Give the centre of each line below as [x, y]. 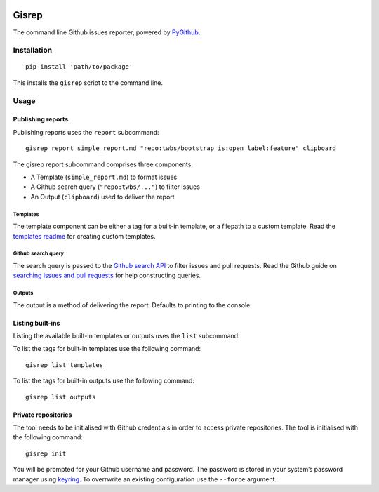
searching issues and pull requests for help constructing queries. [107, 275]
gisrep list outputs [61, 397]
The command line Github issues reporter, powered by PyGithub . [107, 32]
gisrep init [46, 453]
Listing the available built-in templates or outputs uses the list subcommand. [126, 336]
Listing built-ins [36, 323]
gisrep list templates [65, 365]
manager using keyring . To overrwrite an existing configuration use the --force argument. [145, 479]
